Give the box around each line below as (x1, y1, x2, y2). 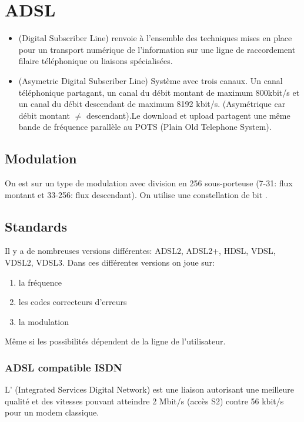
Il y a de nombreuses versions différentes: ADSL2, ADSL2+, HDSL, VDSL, (5, 245, 276, 257)
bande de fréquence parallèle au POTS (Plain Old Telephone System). (18, 120, 272, 133)
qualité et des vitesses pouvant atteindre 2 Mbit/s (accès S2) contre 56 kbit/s (5, 394, 284, 407)
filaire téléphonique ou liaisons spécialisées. (18, 55, 173, 67)
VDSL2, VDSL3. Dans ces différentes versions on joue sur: (5, 256, 215, 269)
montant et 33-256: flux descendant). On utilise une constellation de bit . (5, 188, 268, 200)
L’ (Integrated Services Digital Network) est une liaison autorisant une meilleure (5, 383, 295, 396)
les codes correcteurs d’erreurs (18, 296, 127, 308)
